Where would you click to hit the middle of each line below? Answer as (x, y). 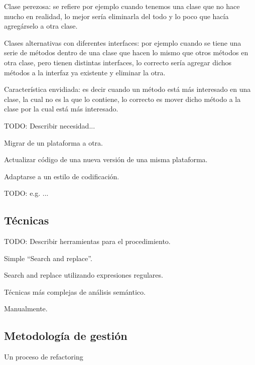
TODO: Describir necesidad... (50, 125)
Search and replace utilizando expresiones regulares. (84, 275)
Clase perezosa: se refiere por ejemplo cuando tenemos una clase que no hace (122, 6)
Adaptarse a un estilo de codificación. (62, 176)
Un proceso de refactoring (44, 357)
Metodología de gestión (66, 336)
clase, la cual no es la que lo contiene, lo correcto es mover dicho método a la (122, 99)
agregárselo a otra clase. (41, 26)
